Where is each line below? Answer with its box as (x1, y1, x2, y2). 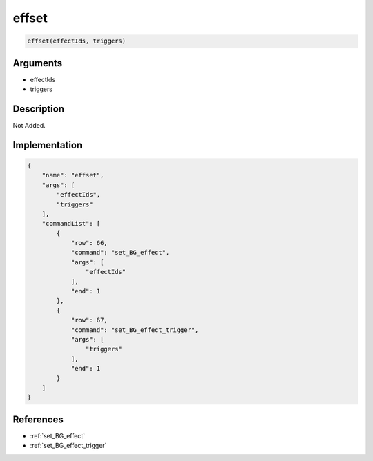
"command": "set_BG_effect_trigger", (70, 326, 199, 334)
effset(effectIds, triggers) (27, 37, 126, 45)
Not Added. (12, 121, 46, 129)
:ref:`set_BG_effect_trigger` (30, 442, 107, 450)
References (12, 413, 64, 425)
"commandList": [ (41, 219, 101, 228)
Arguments (12, 57, 63, 69)
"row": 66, (70, 239, 108, 247)
